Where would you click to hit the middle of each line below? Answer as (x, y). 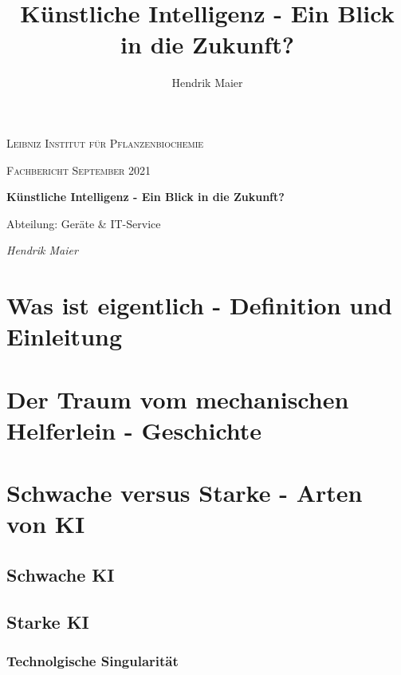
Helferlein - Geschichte (134, 430)
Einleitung (65, 336)
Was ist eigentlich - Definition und (199, 305)
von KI (46, 524)
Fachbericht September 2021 (79, 170)
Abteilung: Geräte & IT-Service (84, 223)
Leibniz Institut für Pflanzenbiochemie (105, 142)
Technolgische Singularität (92, 661)
